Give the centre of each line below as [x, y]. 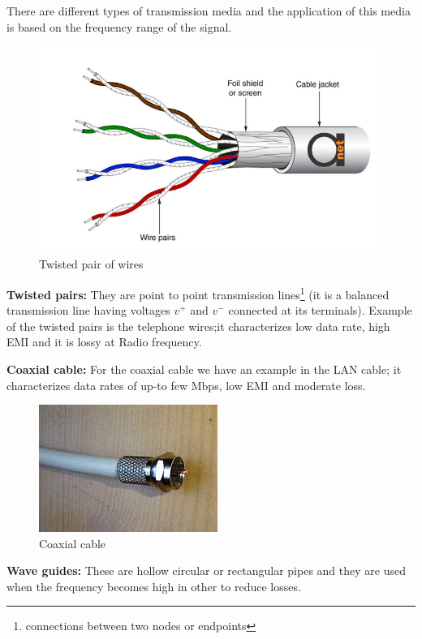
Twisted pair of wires [91, 264]
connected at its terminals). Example [320, 310]
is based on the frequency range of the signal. [119, 26]
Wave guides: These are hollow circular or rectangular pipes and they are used [206, 570]
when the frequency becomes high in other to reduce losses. [154, 586]
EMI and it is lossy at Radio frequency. [104, 342]
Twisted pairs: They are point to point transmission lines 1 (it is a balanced [198, 293]
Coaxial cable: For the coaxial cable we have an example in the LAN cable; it [204, 369]
